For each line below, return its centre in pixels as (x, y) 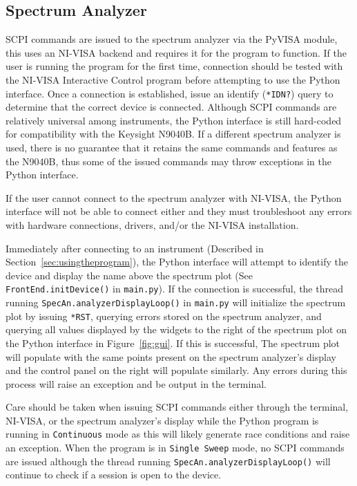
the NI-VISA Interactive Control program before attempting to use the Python (173, 79)
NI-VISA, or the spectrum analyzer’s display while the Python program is (162, 420)
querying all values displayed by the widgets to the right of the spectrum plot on (176, 329)
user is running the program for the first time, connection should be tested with (174, 66)
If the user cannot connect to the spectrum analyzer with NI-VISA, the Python (174, 197)
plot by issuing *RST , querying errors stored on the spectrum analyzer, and (164, 316)
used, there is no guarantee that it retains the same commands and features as (172, 148)
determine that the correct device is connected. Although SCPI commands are (171, 107)
